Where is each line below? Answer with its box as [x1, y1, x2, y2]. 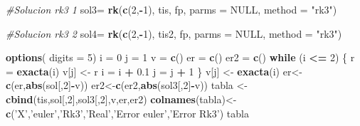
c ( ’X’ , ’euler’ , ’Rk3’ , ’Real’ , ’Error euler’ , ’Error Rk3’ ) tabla [6, 105, 249, 120]
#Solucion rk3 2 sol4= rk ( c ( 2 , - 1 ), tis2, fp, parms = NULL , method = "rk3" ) [6, 26, 342, 41]
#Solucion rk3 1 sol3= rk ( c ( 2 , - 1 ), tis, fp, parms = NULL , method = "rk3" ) [6, 2, 337, 16]
